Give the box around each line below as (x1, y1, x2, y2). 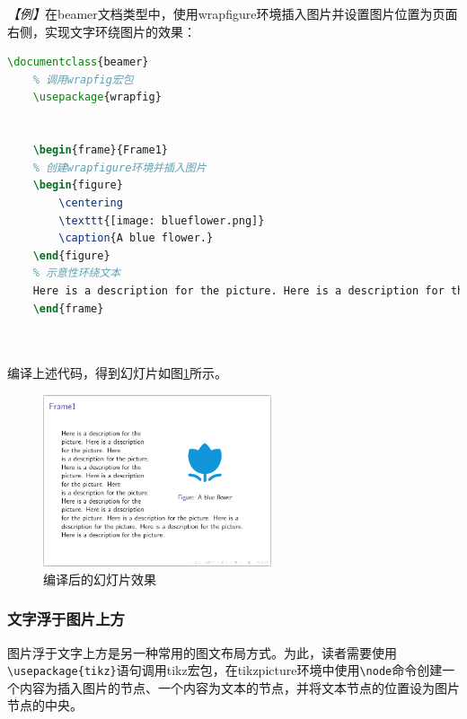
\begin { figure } (32, 179, 123, 192)
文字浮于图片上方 (7, 608, 125, 630)
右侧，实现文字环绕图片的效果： (7, 22, 196, 40)
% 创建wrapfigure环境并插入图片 (32, 161, 207, 174)
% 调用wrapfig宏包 (32, 73, 134, 86)
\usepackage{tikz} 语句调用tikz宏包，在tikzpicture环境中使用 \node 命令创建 (7, 661, 443, 680)
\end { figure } (32, 249, 110, 262)
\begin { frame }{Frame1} (32, 144, 168, 157)
